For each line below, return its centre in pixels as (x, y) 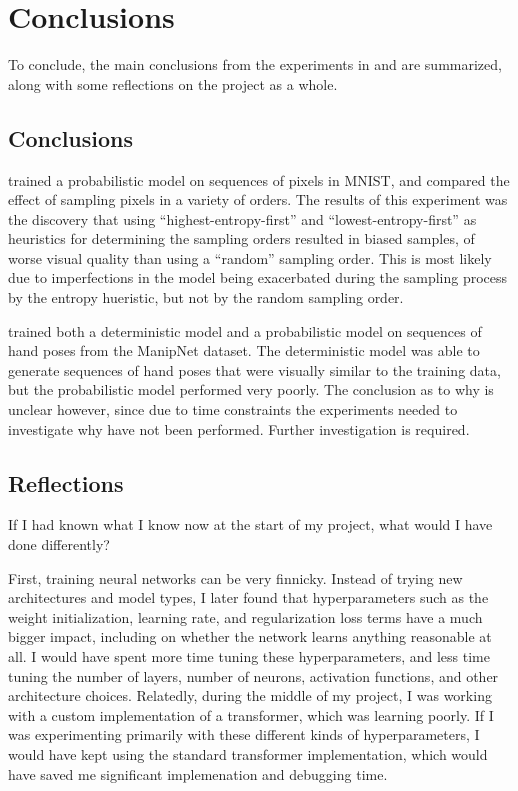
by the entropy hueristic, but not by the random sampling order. (206, 297)
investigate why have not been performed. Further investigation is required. (239, 428)
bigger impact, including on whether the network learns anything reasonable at (250, 636)
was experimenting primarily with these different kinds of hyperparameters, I (244, 734)
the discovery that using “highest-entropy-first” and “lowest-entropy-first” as (242, 218)
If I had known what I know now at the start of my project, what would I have (250, 524)
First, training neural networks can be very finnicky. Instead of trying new (235, 577)
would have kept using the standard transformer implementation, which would (248, 753)
